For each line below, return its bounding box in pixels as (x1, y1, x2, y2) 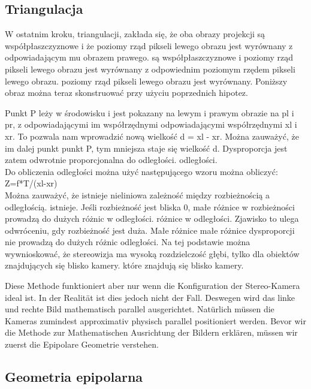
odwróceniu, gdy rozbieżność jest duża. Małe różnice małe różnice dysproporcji (5, 224, 295, 236)
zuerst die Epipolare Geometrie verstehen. (5, 338, 159, 351)
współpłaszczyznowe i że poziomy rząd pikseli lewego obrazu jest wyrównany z (5, 39, 293, 52)
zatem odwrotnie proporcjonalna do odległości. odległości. (5, 153, 218, 166)
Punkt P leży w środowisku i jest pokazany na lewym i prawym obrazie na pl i (5, 106, 294, 119)
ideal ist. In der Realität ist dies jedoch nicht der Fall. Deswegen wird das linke (5, 291, 295, 303)
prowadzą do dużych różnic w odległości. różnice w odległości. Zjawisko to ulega (5, 212, 299, 225)
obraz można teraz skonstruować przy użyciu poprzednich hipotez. (5, 86, 248, 99)
